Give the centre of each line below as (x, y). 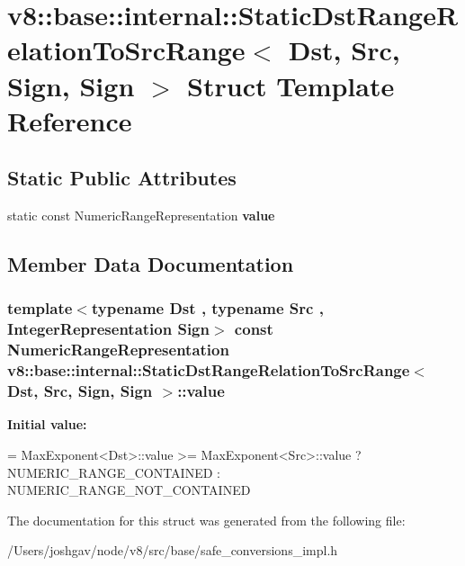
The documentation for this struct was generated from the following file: (206, 520)
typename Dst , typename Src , (207, 308)
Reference (70, 120)
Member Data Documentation (151, 264)
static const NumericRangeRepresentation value (141, 216)
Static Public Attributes (122, 178)
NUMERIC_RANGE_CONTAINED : (114, 472)
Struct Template (291, 85)
